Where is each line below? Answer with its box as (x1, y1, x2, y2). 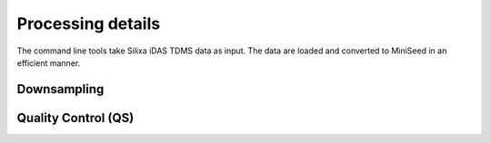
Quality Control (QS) (16, 110, 135, 126)
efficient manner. (16, 57, 81, 68)
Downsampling (16, 81, 105, 97)
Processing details (16, 14, 161, 33)
